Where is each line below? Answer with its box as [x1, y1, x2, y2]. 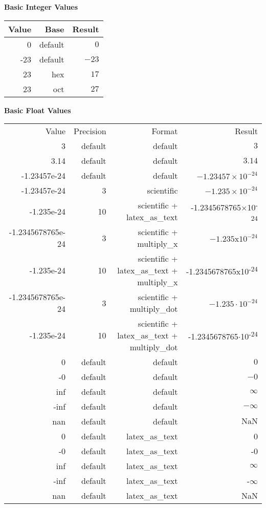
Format [151, 125, 178, 137]
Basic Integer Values [4, 2, 78, 12]
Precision [74, 125, 106, 137]
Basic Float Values [4, 104, 71, 115]
